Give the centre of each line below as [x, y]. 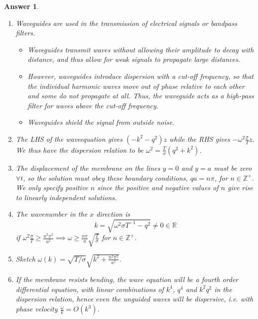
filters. [25, 33]
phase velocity [37, 309]
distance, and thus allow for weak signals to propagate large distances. [134, 59]
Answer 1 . [21, 6]
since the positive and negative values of [158, 187]
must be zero [233, 167]
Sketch [25, 258]
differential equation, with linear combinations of [90, 289]
